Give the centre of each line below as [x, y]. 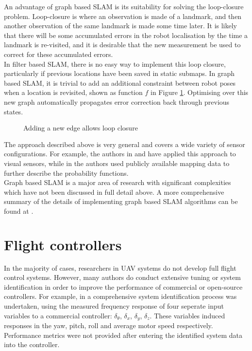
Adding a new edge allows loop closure [81, 128]
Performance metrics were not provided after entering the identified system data [123, 335]
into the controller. [32, 344]
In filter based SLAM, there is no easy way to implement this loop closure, [115, 64]
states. [14, 111]
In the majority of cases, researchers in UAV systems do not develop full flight [120, 268]
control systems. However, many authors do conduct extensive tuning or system [122, 277]
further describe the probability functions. [66, 173]
